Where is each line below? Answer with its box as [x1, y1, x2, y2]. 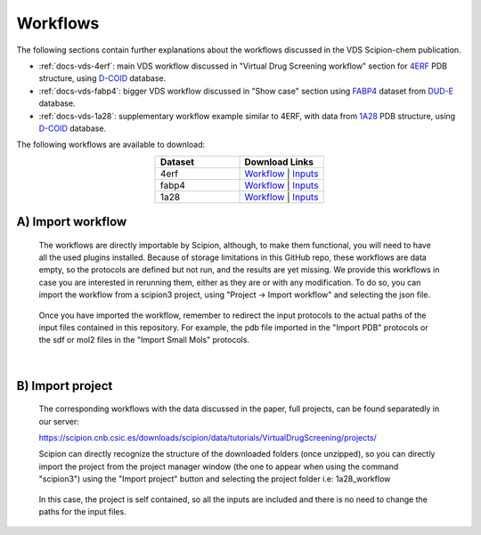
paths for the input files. [38, 506, 126, 516]
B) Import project [16, 378, 113, 393]
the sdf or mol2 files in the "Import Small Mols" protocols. [38, 335, 249, 345]
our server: [38, 416, 79, 426]
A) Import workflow [16, 215, 127, 230]
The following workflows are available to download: [16, 139, 206, 150]
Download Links [244, 156, 314, 168]
